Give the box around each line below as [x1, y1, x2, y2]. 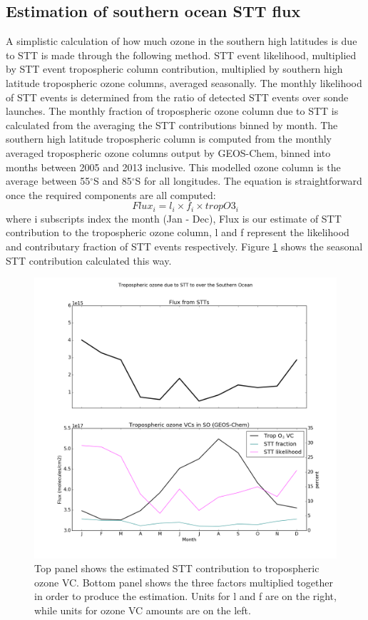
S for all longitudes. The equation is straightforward [135, 173, 362, 188]
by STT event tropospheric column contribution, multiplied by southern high [6, 61, 343, 76]
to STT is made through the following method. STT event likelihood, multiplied [6, 47, 357, 62]
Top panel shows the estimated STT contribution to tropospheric [34, 561, 320, 576]
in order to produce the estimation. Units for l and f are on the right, [34, 589, 337, 604]
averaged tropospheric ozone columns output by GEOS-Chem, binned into [6, 145, 331, 160]
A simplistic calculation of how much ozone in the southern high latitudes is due [6, 34, 357, 49]
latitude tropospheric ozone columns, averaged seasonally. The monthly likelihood [6, 75, 362, 90]
